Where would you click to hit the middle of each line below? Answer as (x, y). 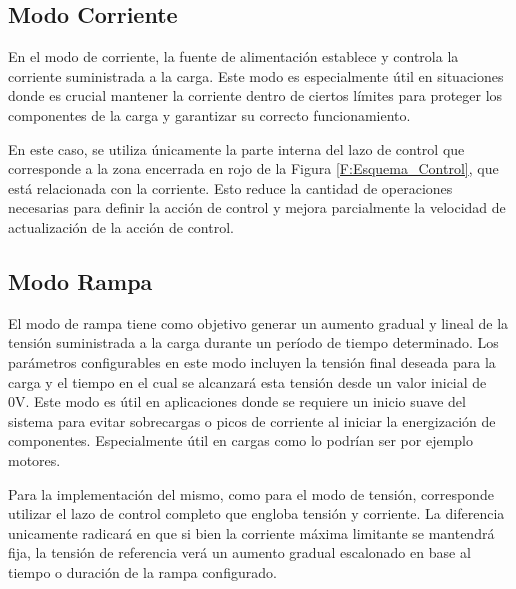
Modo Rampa (80, 280)
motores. (34, 459)
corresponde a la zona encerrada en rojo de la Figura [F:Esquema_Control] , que (253, 168)
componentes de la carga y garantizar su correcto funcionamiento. (209, 114)
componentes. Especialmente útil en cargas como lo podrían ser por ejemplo (240, 440)
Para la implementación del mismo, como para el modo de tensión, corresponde (251, 493)
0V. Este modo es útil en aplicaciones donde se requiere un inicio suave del (237, 401)
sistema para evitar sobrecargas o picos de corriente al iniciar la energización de (252, 420)
